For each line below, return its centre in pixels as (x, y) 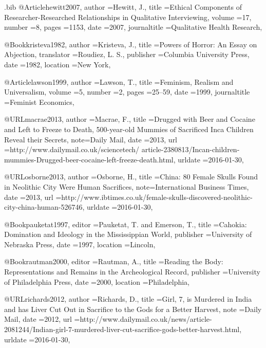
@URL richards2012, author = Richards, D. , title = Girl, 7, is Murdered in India (128, 299)
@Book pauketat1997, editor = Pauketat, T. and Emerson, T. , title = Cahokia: (126, 224)
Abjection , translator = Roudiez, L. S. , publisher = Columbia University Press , (127, 54)
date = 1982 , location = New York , (58, 64)
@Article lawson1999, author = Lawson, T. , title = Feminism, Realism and (119, 81)
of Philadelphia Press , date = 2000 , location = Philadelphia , (97, 281)
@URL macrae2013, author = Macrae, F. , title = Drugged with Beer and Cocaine (130, 119)
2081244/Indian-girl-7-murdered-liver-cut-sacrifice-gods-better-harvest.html (122, 329)
